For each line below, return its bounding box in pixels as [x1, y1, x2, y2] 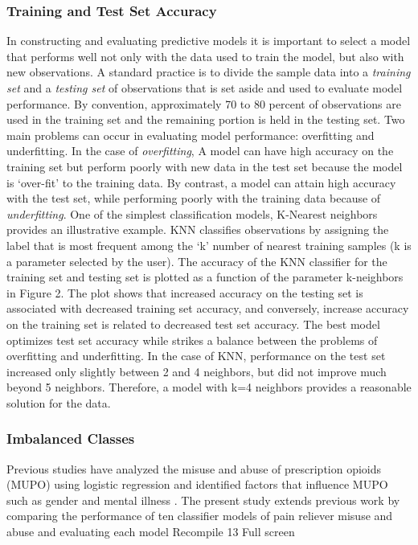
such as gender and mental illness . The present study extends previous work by [6, 491, 400, 508]
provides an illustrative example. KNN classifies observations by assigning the [6, 221, 389, 238]
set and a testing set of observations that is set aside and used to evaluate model [6, 80, 403, 96]
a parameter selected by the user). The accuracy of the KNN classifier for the [6, 252, 387, 269]
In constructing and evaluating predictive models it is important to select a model [6, 32, 411, 49]
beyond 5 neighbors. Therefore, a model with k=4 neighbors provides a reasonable [6, 379, 412, 395]
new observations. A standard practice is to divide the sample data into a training [6, 64, 411, 80]
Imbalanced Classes [6, 428, 135, 449]
